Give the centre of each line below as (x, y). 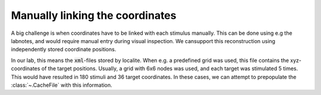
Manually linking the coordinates (94, 15)
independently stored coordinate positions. (64, 50)
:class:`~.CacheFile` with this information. (62, 85)
